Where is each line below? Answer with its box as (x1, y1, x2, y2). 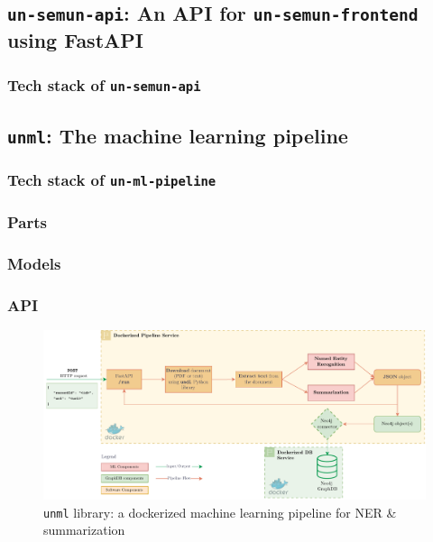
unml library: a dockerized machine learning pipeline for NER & (43, 502, 397, 521)
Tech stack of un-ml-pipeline (7, 169, 216, 191)
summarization (43, 520, 125, 539)
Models (7, 252, 61, 274)
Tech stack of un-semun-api (7, 73, 201, 96)
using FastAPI (7, 26, 143, 54)
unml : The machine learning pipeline (7, 121, 348, 149)
